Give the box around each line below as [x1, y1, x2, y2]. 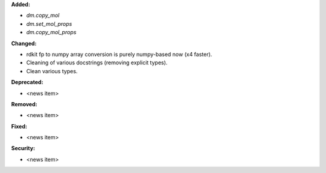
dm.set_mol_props [26, 20, 72, 27]
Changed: [11, 40, 37, 47]
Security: [11, 145, 36, 152]
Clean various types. [26, 67, 78, 74]
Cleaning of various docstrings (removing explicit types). [26, 59, 168, 66]
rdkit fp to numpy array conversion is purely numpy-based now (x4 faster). [26, 50, 213, 58]
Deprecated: [11, 79, 43, 86]
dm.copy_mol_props [26, 29, 77, 36]
